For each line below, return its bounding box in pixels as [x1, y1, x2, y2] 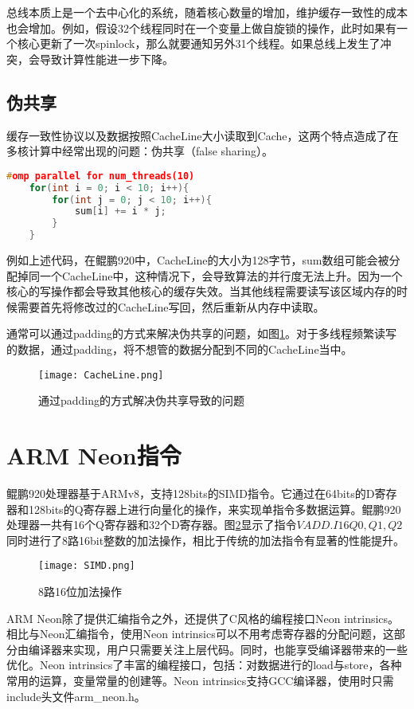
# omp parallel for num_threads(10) [6, 170, 195, 182]
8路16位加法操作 [38, 582, 122, 599]
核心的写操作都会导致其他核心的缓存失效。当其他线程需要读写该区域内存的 [6, 283, 396, 300]
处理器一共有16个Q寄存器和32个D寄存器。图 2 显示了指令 [6, 516, 297, 533]
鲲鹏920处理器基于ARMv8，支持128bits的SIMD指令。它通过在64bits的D [6, 484, 375, 501]
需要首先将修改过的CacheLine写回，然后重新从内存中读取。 [17, 298, 325, 315]
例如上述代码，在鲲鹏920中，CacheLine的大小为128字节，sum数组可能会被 [6, 252, 389, 268]
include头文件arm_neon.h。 [6, 687, 146, 704]
